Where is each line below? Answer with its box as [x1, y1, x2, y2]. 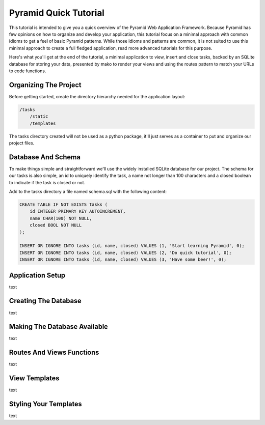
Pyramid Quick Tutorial [9, 7, 105, 18]
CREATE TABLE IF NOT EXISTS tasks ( [19, 202, 108, 207]
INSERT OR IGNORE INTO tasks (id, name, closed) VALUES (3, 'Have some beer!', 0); [19, 257, 227, 262]
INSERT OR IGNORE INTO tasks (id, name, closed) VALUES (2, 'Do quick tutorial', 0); [19, 250, 232, 255]
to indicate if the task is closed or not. [9, 179, 85, 185]
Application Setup [9, 271, 66, 280]
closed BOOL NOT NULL [29, 223, 82, 228]
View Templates [9, 374, 60, 383]
